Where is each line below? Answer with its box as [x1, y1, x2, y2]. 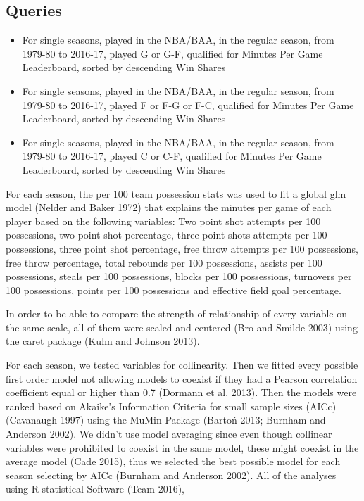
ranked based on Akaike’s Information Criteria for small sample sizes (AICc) [6, 398, 337, 413]
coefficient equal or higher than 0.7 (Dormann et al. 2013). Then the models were [6, 385, 357, 400]
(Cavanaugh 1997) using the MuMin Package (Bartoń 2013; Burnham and [6, 412, 326, 427]
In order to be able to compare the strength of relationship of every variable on [6, 306, 347, 321]
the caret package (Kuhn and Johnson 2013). [6, 334, 200, 348]
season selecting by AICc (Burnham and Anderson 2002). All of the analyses [6, 467, 337, 482]
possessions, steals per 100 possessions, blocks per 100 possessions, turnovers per [6, 269, 352, 284]
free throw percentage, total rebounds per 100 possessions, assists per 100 [6, 255, 322, 269]
